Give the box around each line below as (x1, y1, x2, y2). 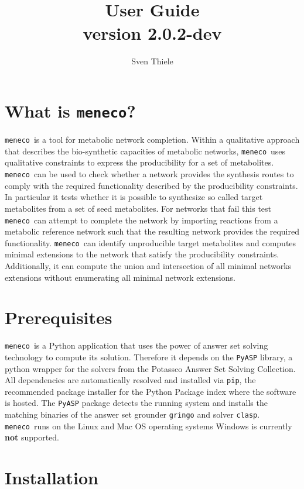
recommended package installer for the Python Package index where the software (5, 385, 296, 397)
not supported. (5, 431, 60, 443)
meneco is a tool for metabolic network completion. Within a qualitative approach (5, 133, 300, 146)
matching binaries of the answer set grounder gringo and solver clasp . (5, 408, 260, 421)
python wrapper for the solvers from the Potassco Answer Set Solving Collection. (5, 362, 296, 374)
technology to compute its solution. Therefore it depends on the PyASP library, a (5, 350, 293, 363)
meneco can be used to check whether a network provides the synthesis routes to (5, 168, 294, 180)
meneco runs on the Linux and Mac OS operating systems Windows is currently (5, 419, 292, 432)
